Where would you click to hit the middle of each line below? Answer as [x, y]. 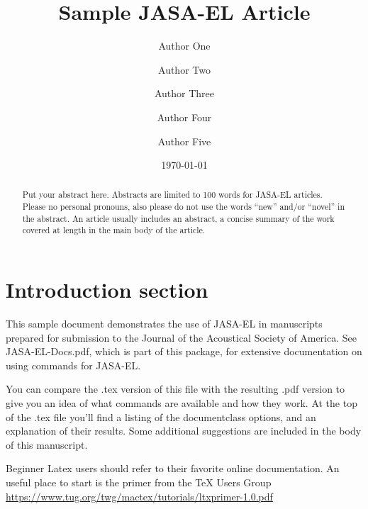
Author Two [184, 69]
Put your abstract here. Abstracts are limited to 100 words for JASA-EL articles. [172, 195]
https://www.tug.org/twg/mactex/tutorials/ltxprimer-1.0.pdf [139, 496]
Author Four [184, 117]
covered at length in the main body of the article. [114, 230]
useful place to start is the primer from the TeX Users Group [139, 482]
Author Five [184, 141]
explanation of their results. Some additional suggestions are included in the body [184, 431]
